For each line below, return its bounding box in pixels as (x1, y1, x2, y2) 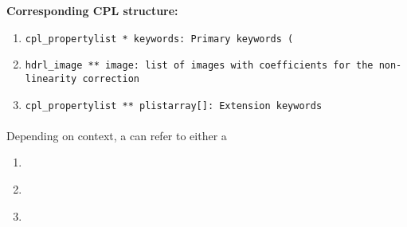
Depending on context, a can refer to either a (6, 127, 227, 143)
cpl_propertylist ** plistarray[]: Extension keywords (25, 100, 323, 112)
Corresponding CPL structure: (6, 2, 178, 18)
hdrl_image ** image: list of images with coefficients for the (25, 60, 374, 72)
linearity (25, 72, 77, 84)
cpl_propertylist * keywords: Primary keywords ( (25, 33, 294, 45)
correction (82, 72, 139, 84)
